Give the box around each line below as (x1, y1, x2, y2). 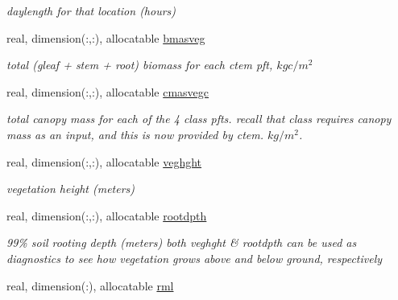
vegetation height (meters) (6, 180, 135, 197)
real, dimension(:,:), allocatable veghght (6, 153, 202, 170)
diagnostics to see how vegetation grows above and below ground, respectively (6, 249, 383, 266)
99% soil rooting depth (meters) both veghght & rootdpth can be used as (6, 234, 357, 251)
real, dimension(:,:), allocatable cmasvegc (6, 83, 209, 100)
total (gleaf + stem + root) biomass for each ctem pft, (6, 56, 273, 73)
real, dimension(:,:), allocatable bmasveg (6, 29, 205, 46)
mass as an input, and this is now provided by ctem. (6, 125, 264, 142)
